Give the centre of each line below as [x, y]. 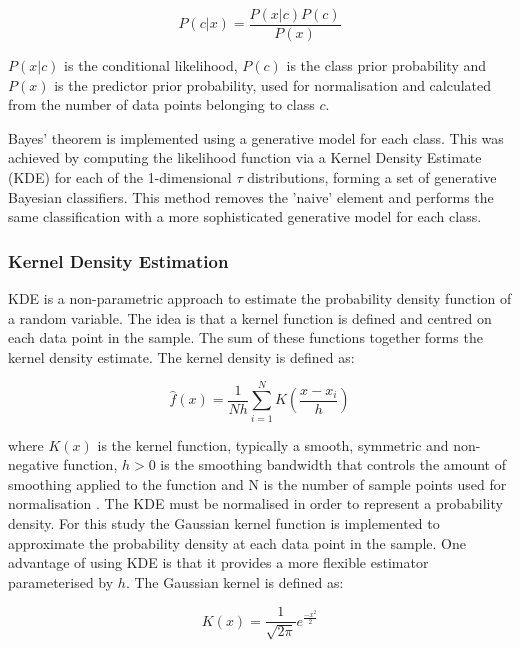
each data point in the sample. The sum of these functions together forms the [245, 337]
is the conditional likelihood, [151, 65]
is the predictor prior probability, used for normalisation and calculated [273, 84]
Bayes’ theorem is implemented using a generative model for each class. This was [256, 137]
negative [33, 464]
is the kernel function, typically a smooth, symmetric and [273, 444]
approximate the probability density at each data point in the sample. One [237, 542]
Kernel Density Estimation [118, 260]
